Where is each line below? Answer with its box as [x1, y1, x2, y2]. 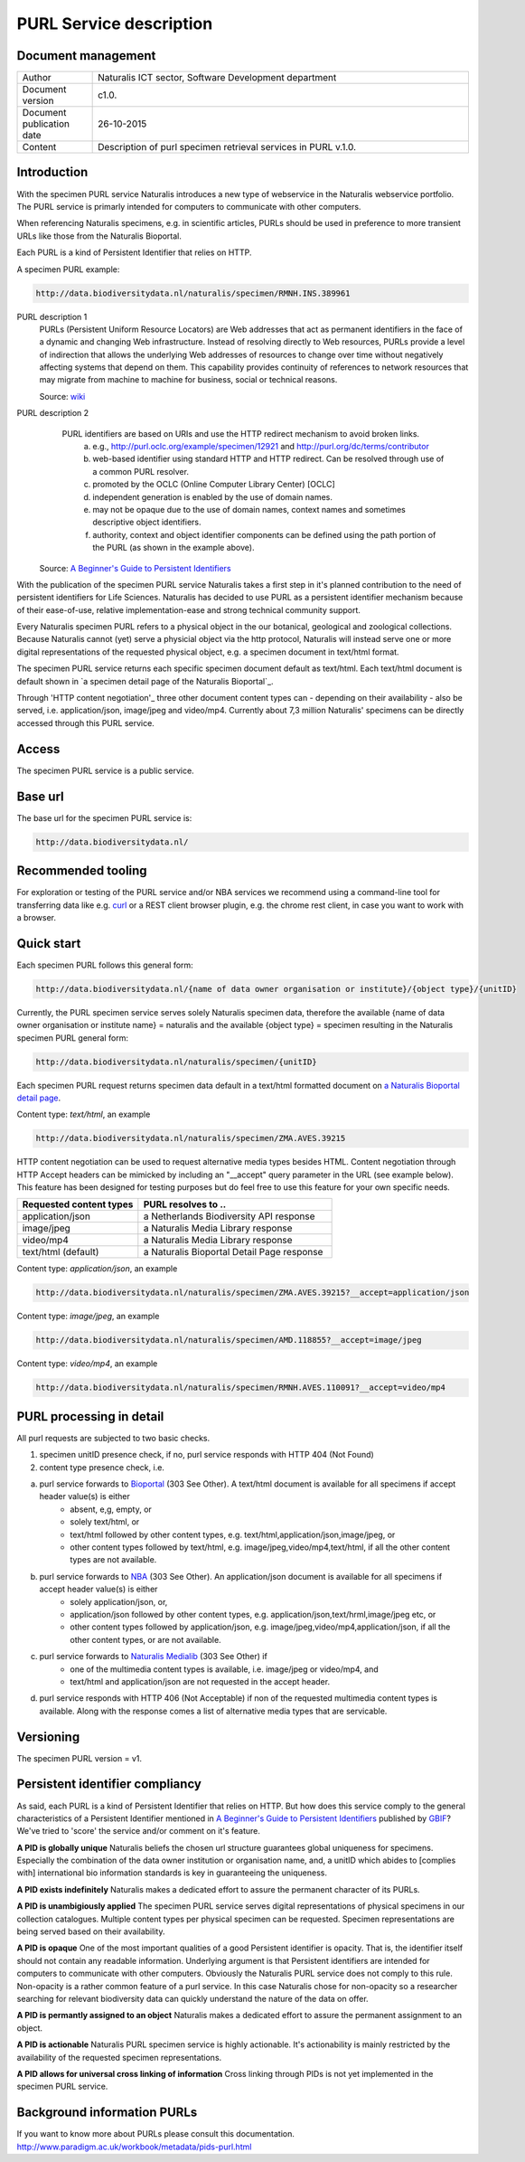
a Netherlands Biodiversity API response [143, 1210, 315, 1223]
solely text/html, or [70, 1516, 140, 1527]
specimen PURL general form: [16, 1032, 128, 1043]
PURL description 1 [16, 311, 88, 322]
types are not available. [70, 1554, 157, 1565]
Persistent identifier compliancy [16, 1777, 202, 1792]
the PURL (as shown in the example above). [92, 543, 255, 553]
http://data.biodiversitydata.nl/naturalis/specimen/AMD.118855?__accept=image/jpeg [35, 1335, 422, 1345]
